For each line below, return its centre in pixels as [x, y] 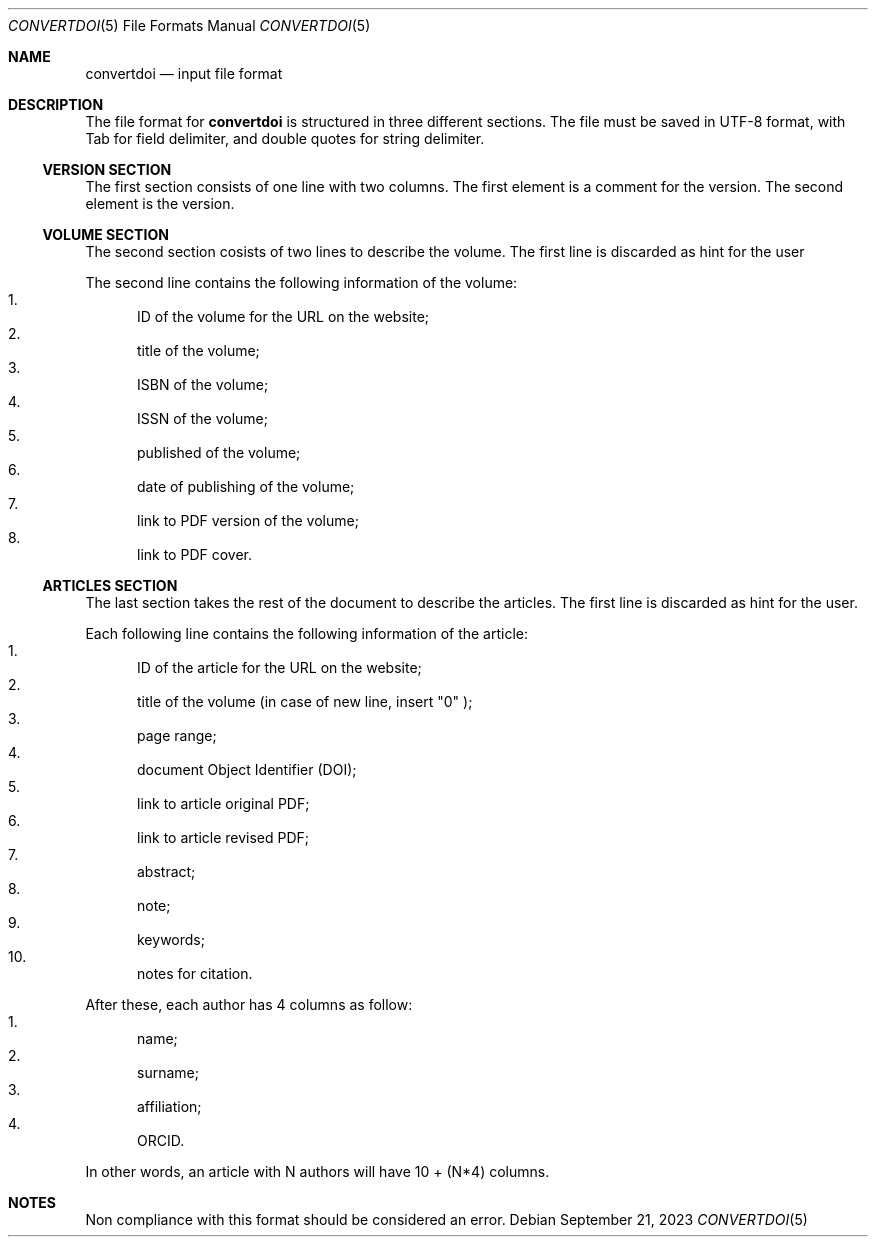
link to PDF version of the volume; [248, 520]
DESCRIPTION [56, 104]
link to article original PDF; [223, 803]
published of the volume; [219, 452]
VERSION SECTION [107, 169]
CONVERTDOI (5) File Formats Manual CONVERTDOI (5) [189, 25]
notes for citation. [195, 973]
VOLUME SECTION [105, 234]
